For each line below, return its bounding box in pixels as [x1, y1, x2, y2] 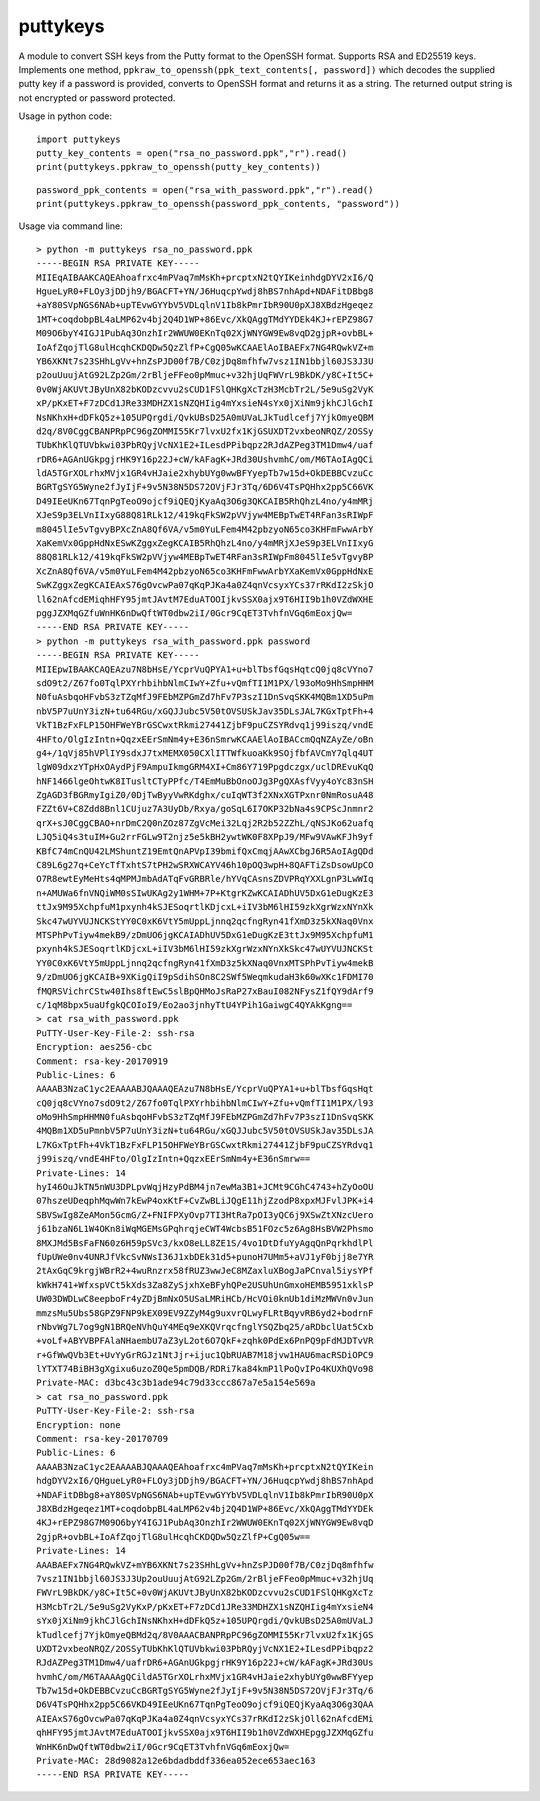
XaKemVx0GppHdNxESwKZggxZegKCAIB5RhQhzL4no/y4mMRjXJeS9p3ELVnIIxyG [36, 538, 374, 549]
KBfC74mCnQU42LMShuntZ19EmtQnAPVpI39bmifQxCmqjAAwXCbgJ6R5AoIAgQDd [36, 845, 374, 857]
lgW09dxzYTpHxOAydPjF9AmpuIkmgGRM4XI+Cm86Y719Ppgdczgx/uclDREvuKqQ [36, 761, 374, 773]
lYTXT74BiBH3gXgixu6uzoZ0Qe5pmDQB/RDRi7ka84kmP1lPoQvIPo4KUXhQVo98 [36, 1363, 374, 1375]
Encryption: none [36, 1419, 121, 1430]
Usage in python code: [18, 110, 112, 122]
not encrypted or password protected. [18, 91, 176, 104]
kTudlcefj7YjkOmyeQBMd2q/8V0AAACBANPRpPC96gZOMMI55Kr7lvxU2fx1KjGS [36, 1629, 374, 1640]
